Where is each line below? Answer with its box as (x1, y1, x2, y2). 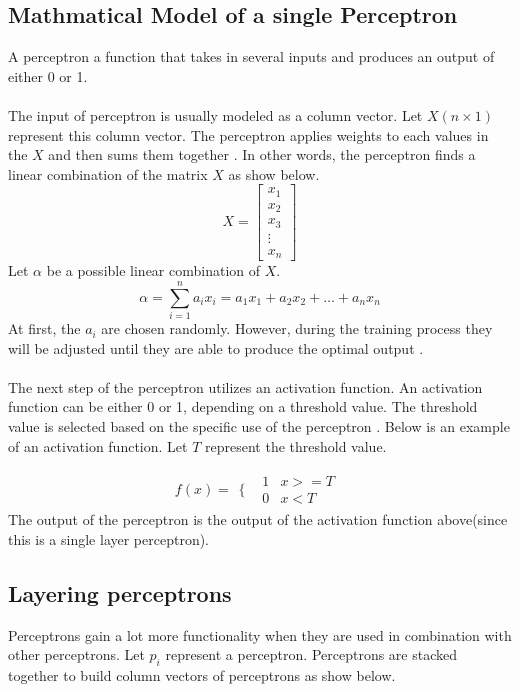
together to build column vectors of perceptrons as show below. (8, 665, 396, 686)
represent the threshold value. (205, 435, 387, 456)
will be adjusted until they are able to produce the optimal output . (8, 337, 424, 358)
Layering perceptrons (8, 577, 232, 608)
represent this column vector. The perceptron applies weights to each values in (8, 124, 489, 145)
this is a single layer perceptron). (8, 528, 210, 549)
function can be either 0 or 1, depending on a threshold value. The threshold (8, 396, 478, 417)
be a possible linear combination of (46, 260, 261, 281)
